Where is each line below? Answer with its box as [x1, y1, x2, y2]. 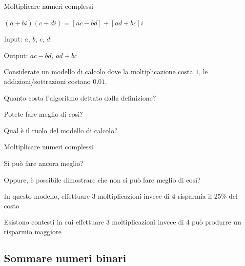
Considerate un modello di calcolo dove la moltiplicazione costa [4, 66, 193, 77]
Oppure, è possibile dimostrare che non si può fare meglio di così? [4, 174, 201, 184]
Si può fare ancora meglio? [4, 158, 83, 168]
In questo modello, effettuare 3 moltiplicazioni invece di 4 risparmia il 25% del [4, 191, 238, 201]
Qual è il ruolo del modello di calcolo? [4, 125, 118, 135]
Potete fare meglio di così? [4, 109, 83, 119]
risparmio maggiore [4, 226, 61, 236]
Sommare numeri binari [4, 250, 126, 265]
